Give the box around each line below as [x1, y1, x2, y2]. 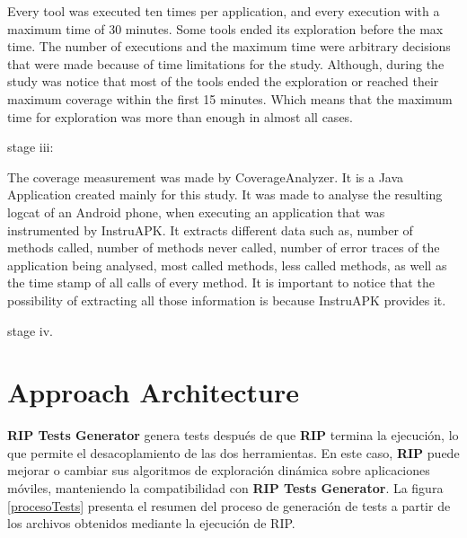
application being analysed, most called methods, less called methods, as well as [7, 255, 447, 274]
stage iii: [7, 137, 54, 156]
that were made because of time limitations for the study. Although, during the [7, 54, 445, 73]
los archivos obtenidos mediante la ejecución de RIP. [7, 514, 295, 533]
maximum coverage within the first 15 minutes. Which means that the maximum [7, 89, 453, 108]
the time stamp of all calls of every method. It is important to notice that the [7, 273, 435, 292]
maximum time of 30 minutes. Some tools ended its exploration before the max [7, 19, 444, 38]
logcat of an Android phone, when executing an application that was [7, 202, 385, 221]
